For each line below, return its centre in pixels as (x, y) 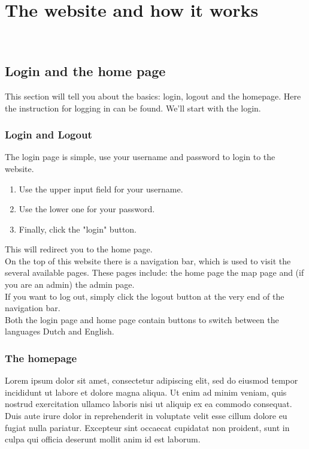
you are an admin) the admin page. (70, 284)
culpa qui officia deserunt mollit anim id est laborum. (103, 439)
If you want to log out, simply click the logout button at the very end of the (145, 296)
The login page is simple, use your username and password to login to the (140, 157)
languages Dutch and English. (60, 331)
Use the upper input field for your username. (101, 189)
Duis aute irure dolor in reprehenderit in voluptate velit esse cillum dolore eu (146, 416)
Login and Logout (49, 135)
